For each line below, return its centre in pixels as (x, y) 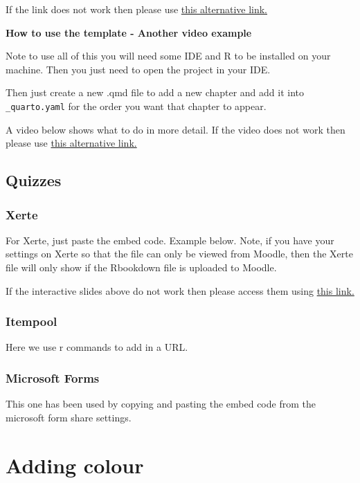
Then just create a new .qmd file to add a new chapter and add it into (155, 92)
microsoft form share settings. (69, 417)
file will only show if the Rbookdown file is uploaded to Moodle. (141, 267)
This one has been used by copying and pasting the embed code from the (161, 404)
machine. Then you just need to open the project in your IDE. (138, 69)
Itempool (31, 321)
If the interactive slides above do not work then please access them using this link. (180, 290)
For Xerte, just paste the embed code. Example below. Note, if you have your (170, 240)
